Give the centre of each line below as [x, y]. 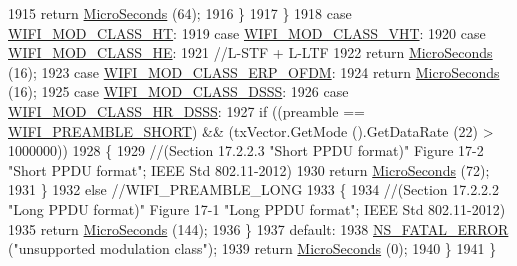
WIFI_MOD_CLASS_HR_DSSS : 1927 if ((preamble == [186, 110]
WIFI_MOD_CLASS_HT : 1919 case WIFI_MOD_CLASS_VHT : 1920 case [247, 32]
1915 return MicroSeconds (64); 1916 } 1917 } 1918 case [180, 13]
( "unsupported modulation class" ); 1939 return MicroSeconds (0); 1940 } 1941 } [252, 248]
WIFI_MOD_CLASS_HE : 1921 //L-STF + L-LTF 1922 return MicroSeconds [250, 52]
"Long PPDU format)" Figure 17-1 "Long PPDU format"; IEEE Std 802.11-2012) [257, 208]
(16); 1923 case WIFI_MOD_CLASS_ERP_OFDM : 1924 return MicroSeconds [254, 71]
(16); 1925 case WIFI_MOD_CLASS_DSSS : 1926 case [178, 91]
